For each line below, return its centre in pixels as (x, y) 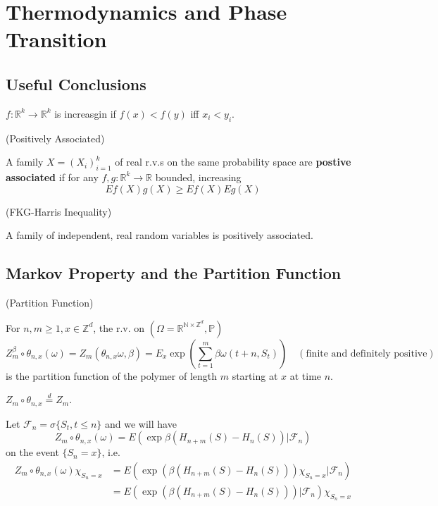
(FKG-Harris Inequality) (59, 211)
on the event (32, 452)
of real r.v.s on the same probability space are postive (233, 162)
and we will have (141, 423)
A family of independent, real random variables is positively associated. (159, 235)
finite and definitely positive (367, 353)
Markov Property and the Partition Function (174, 273)
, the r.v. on (119, 327)
